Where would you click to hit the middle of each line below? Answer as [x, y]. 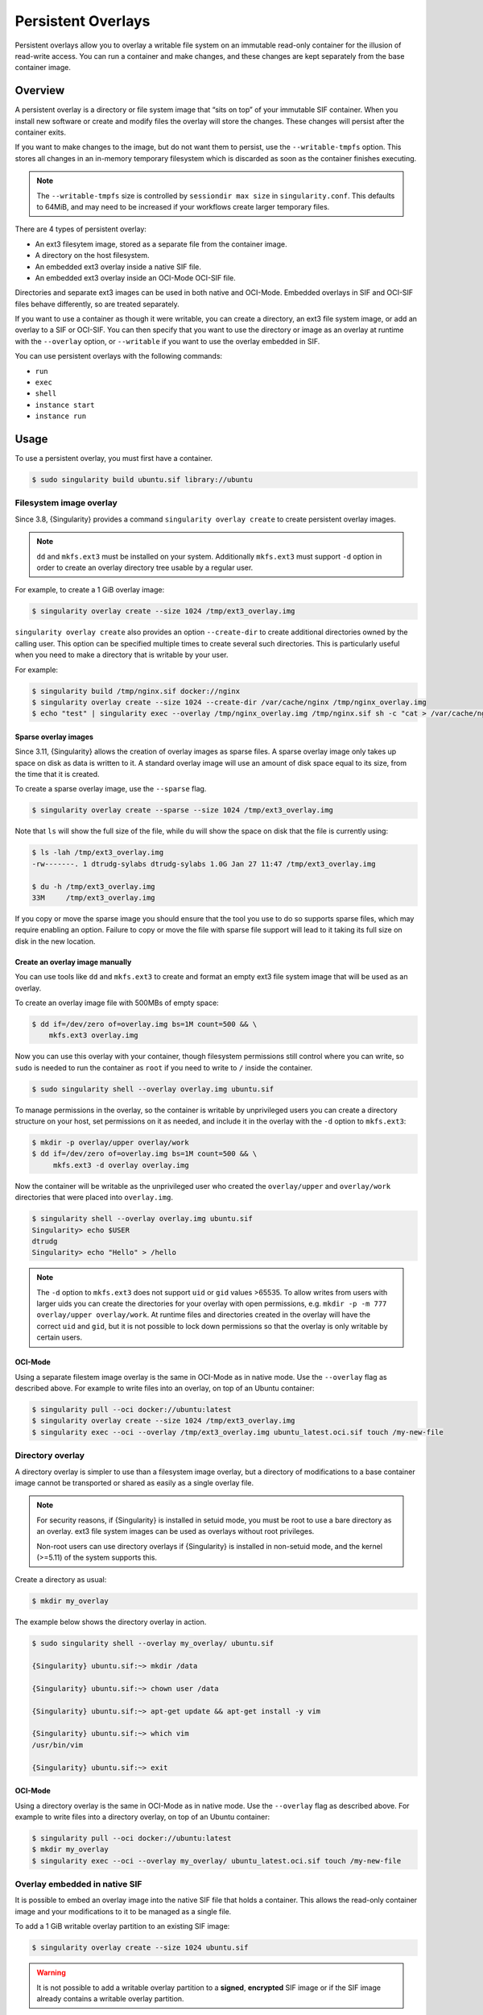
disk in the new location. [55, 941]
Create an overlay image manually [73, 962]
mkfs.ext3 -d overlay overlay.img [121, 1165]
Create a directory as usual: [61, 1580]
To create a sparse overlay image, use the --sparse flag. [111, 789]
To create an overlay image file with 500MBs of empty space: [117, 1003]
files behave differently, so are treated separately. [97, 304]
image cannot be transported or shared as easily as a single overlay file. [134, 1482]
